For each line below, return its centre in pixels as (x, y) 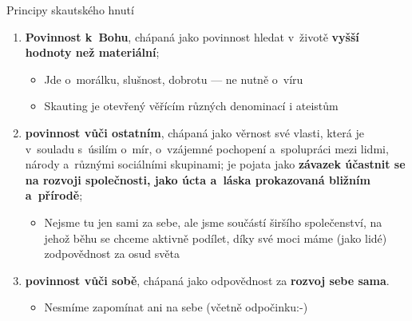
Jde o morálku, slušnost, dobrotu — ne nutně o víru (174, 79)
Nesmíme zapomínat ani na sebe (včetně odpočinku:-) (176, 307)
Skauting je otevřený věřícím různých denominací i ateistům (191, 106)
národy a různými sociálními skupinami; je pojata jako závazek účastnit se (215, 164)
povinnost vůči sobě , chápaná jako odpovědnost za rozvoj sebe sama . (207, 280)
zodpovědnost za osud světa (112, 254)
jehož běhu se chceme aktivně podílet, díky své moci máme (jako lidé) (216, 238)
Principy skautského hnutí (70, 10)
